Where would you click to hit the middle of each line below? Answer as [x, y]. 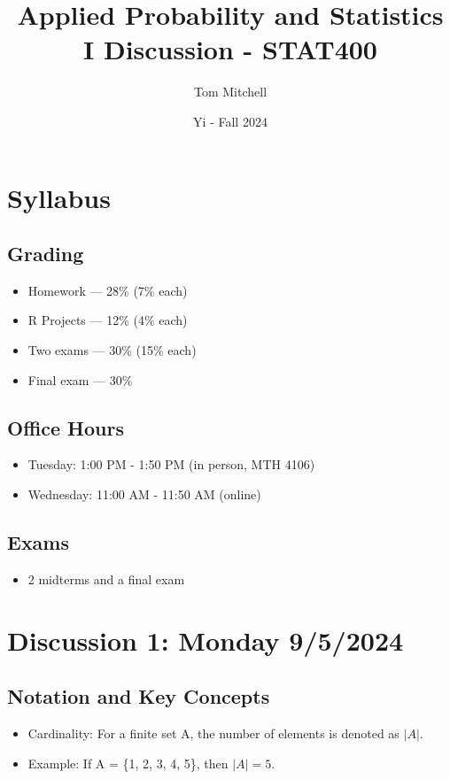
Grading [46, 254]
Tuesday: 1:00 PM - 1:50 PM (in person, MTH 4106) [171, 464]
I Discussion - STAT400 [230, 49]
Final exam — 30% [80, 379]
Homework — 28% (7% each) [108, 290]
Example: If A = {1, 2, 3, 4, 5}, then [128, 763]
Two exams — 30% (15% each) [112, 350]
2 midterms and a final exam [106, 578]
